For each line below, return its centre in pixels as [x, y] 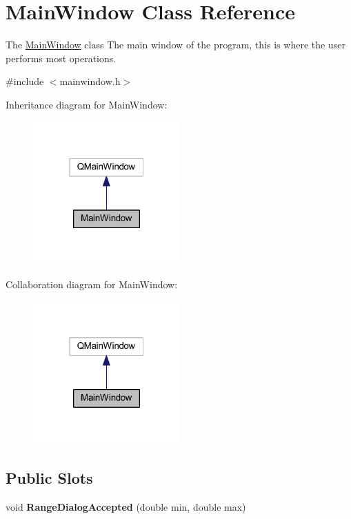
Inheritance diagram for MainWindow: [87, 104]
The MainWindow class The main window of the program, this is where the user [175, 45]
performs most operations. [61, 58]
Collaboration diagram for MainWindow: [92, 284]
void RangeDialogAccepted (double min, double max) [126, 506]
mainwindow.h [90, 81]
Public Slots [49, 477]
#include [25, 81]
